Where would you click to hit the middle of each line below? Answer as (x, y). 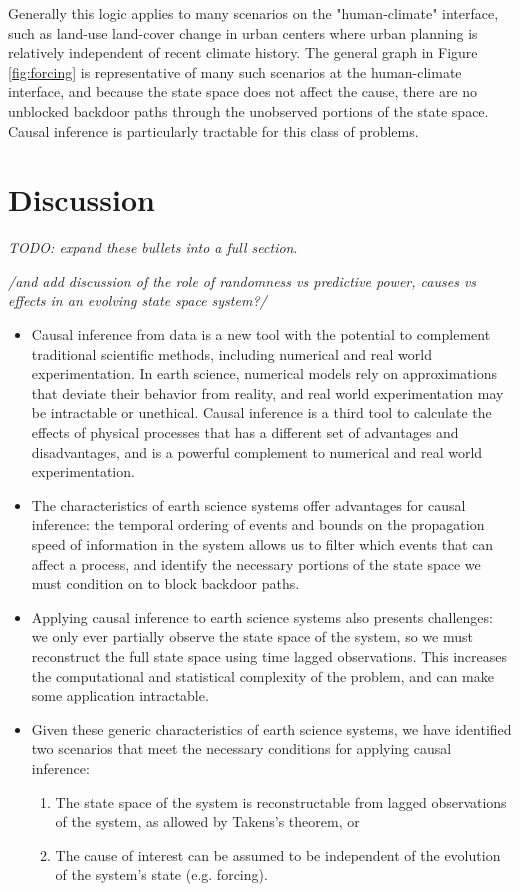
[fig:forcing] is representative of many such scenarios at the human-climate (235, 71)
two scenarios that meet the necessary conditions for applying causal (241, 748)
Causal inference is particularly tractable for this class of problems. (213, 130)
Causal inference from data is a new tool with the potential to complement (261, 334)
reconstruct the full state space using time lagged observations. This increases (269, 655)
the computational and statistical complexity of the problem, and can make (262, 675)
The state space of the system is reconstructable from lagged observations (281, 801)
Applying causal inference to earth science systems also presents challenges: (262, 616)
